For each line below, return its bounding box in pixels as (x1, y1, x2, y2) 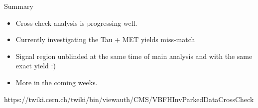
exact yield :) (15, 60, 56, 71)
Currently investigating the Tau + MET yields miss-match (15, 34, 195, 45)
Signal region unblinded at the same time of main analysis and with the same (15, 51, 253, 61)
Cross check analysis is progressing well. (15, 17, 137, 28)
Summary (4, 1, 33, 11)
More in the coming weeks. (15, 77, 98, 87)
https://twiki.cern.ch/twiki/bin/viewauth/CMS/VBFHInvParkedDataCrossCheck (4, 94, 254, 104)
